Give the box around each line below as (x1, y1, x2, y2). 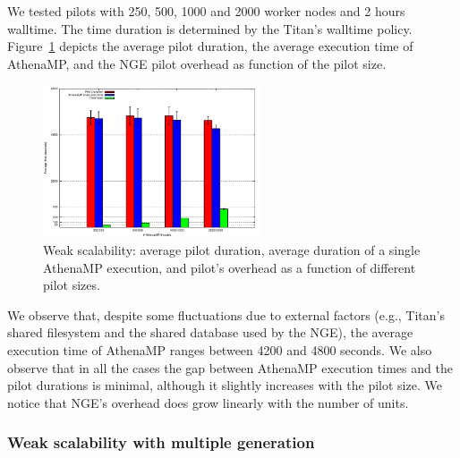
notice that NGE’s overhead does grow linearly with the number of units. (7, 393, 409, 411)
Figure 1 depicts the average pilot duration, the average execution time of (7, 37, 413, 55)
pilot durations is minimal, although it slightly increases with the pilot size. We (7, 376, 442, 394)
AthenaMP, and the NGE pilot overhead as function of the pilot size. (7, 54, 387, 72)
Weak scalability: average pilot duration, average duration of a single (43, 241, 421, 259)
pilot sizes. (43, 276, 100, 294)
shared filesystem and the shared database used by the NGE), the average (7, 323, 413, 342)
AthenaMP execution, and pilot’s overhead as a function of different (43, 258, 416, 276)
